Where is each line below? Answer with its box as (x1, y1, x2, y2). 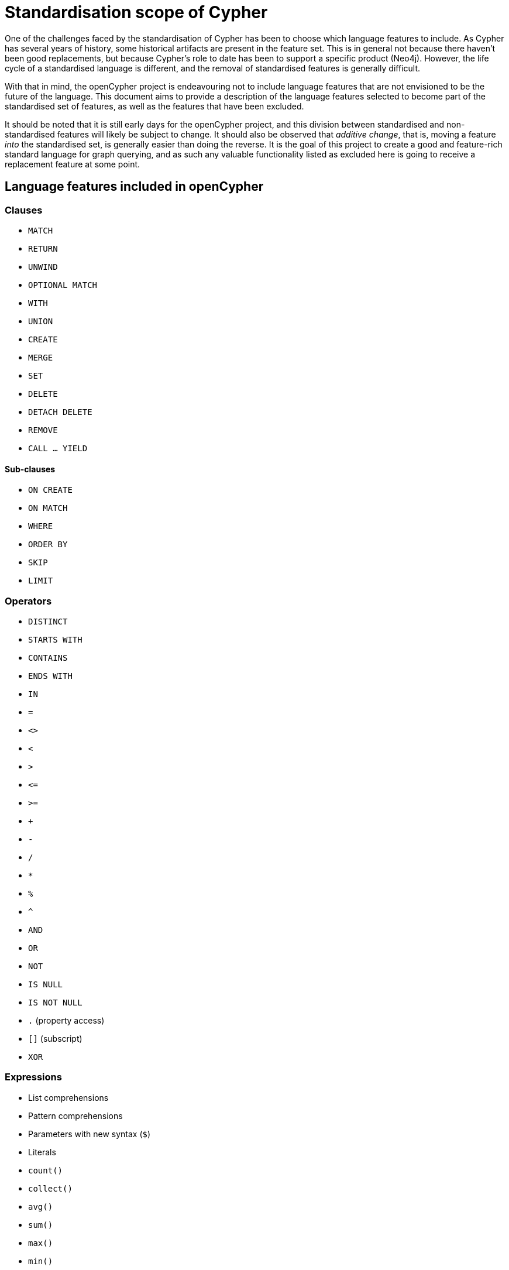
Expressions (5, 1071, 62, 1083)
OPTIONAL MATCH (28, 280, 98, 290)
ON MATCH (28, 503, 68, 513)
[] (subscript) (28, 1033, 82, 1044)
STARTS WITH (28, 634, 82, 644)
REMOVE (28, 425, 58, 435)
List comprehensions (28, 1092, 109, 1103)
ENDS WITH (28, 671, 73, 681)
